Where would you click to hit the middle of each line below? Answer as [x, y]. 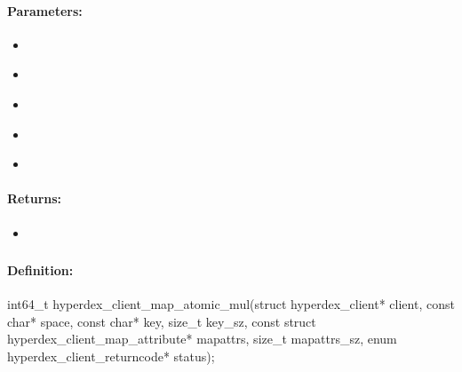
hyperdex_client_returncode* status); [111, 356]
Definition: [40, 270]
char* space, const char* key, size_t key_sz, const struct [162, 321]
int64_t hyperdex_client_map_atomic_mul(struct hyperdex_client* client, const [231, 304]
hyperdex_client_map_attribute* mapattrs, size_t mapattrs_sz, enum [202, 339]
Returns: [35, 198]
